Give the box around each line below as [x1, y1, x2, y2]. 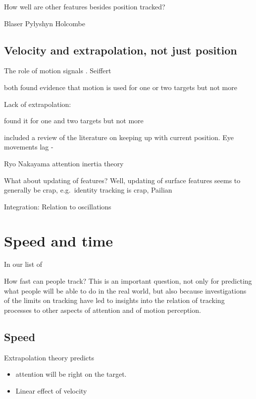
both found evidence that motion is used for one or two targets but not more [4, 82, 237, 92]
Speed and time [4, 230, 113, 250]
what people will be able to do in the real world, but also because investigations [4, 285, 247, 296]
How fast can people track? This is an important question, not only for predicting [4, 276, 252, 286]
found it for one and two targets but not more [4, 115, 144, 126]
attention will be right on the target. [15, 369, 127, 379]
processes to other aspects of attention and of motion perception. [4, 304, 201, 315]
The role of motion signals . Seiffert [4, 65, 111, 76]
